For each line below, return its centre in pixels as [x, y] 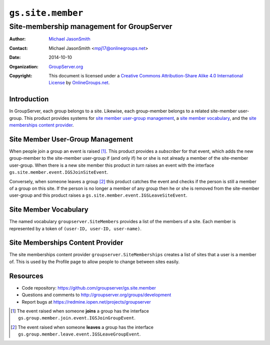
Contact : [19, 48]
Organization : [24, 66]
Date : [15, 57]
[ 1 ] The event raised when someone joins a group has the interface [80, 311]
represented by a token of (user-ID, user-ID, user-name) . [75, 228]
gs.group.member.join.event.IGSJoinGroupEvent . [77, 318]
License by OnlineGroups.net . [79, 83]
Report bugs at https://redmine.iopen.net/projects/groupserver [86, 302]
